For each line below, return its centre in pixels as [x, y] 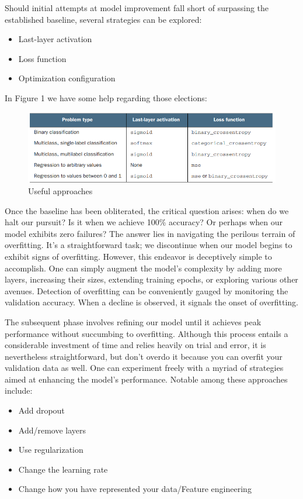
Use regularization [51, 450]
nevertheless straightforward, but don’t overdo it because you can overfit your [144, 356]
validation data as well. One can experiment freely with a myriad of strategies [144, 368]
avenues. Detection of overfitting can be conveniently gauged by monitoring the [147, 290]
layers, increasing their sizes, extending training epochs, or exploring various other [151, 279]
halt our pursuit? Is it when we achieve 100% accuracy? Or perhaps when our [144, 222]
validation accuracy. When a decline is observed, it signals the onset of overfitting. [151, 302]
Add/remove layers [52, 430]
